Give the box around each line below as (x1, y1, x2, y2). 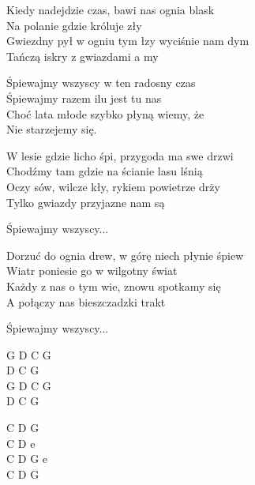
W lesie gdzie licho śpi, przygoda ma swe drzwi (6, 147, 234, 164)
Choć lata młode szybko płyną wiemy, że (6, 105, 204, 122)
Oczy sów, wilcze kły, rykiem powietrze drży (6, 178, 220, 194)
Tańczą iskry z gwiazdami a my (6, 47, 159, 64)
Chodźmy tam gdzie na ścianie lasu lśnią (6, 163, 203, 179)
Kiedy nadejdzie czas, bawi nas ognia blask (6, 2, 215, 17)
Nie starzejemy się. (6, 121, 97, 137)
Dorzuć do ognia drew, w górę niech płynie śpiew (6, 246, 244, 263)
